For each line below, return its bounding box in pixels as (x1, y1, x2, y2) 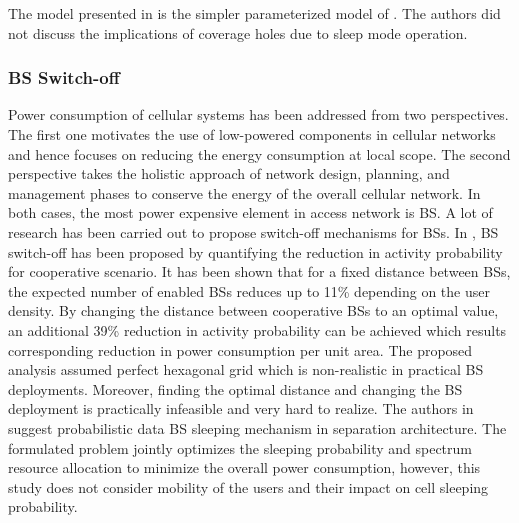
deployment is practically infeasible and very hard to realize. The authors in (8, 398, 474, 419)
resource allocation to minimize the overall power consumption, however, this (8, 457, 481, 478)
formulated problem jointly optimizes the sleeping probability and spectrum (8, 437, 472, 458)
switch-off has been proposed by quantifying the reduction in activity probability (8, 241, 503, 262)
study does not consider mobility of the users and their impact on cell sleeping (8, 476, 489, 497)
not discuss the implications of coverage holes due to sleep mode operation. (8, 22, 468, 43)
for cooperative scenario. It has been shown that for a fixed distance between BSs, (8, 261, 511, 282)
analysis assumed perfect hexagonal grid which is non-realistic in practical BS (8, 359, 484, 380)
